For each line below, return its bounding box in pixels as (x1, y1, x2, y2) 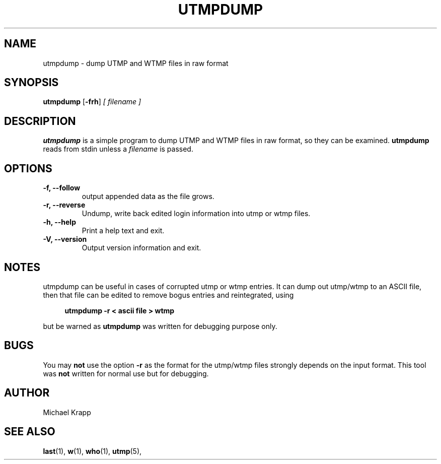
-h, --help (43, 218, 76, 227)
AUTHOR (4, 386, 50, 400)
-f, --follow (43, 183, 81, 192)
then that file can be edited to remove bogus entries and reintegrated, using (43, 290, 294, 299)
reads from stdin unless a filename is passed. (43, 145, 193, 154)
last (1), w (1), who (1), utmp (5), (43, 446, 142, 455)
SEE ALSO (4, 425, 55, 438)
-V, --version (43, 235, 87, 244)
